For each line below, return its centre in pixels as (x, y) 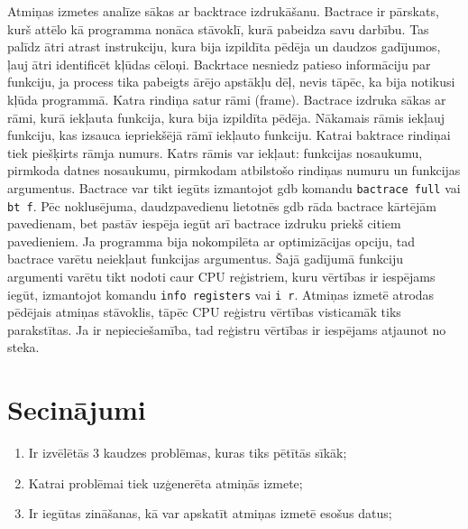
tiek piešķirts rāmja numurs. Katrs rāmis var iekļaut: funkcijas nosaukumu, (215, 152)
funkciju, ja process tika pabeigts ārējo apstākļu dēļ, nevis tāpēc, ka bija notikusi (231, 82)
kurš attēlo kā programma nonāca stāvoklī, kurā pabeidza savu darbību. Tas (218, 28)
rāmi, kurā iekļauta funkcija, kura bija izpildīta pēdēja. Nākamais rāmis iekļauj (226, 117)
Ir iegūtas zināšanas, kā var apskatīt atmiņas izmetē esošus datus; (210, 513)
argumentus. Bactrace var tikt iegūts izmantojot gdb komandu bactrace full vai (234, 187)
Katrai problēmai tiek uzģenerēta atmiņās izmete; (165, 483)
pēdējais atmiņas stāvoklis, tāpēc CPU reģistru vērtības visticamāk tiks (204, 312)
